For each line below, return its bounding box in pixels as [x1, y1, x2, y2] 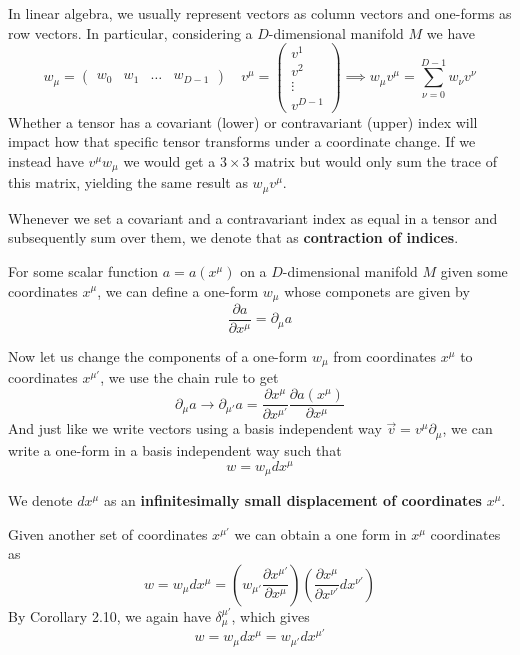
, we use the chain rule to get [100, 367, 279, 388]
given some [440, 260, 508, 281]
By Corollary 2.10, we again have [8, 605, 211, 626]
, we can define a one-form [97, 280, 259, 301]
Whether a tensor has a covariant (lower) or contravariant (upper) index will [8, 111, 478, 132]
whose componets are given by [284, 280, 470, 301]
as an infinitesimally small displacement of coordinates [103, 490, 482, 511]
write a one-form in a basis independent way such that [8, 439, 342, 460]
